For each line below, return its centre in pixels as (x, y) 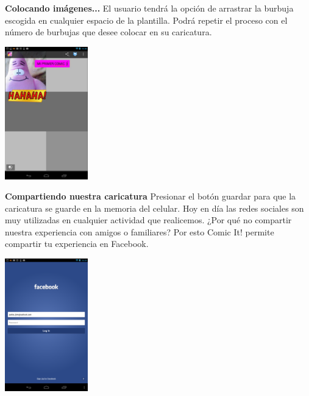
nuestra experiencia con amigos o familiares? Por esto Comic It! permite (140, 231)
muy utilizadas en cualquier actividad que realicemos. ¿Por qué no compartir (148, 220)
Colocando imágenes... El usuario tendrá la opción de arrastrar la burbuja (149, 8)
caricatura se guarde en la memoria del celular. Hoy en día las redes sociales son (154, 208)
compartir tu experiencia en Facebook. (77, 244)
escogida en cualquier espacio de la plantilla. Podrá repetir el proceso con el (146, 20)
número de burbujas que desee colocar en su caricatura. (108, 32)
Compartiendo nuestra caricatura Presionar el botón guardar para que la (151, 196)
